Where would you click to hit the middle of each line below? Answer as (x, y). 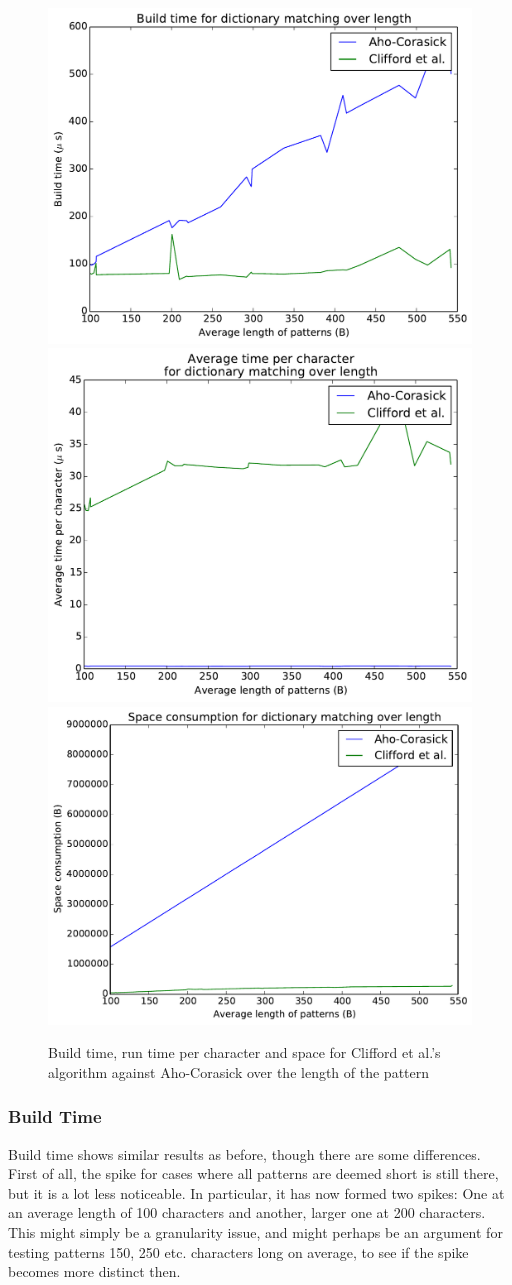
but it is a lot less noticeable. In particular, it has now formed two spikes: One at (256, 1192)
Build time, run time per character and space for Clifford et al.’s (244, 1052)
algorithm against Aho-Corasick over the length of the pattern (239, 1071)
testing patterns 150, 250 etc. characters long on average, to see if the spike (238, 1251)
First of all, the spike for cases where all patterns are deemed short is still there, (253, 1173)
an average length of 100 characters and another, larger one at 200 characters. (247, 1212)
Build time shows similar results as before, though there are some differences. (244, 1153)
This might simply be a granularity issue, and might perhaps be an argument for (255, 1231)
